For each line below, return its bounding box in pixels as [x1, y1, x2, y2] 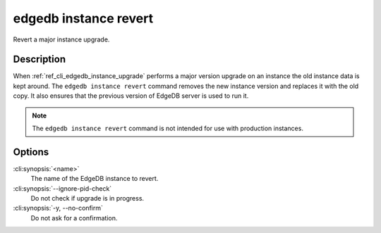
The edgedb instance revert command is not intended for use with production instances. [32, 124, 303, 133]
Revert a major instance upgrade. [13, 35, 110, 44]
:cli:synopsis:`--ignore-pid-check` [13, 184, 112, 193]
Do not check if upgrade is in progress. [30, 194, 145, 203]
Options [13, 146, 49, 158]
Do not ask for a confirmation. [30, 213, 118, 222]
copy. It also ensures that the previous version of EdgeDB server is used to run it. [13, 92, 249, 100]
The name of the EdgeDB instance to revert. [30, 175, 159, 183]
